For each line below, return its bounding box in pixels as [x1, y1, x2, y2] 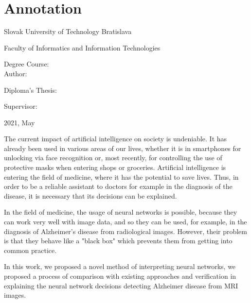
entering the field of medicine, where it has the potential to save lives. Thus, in [4, 171, 239, 182]
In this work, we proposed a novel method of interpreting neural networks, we [4, 261, 236, 271]
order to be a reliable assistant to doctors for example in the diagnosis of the [4, 181, 233, 191]
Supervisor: [4, 101, 37, 111]
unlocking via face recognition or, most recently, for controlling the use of [4, 152, 222, 163]
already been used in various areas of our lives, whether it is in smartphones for [4, 143, 241, 153]
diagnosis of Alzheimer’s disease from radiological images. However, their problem [4, 226, 247, 236]
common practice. [4, 245, 57, 255]
